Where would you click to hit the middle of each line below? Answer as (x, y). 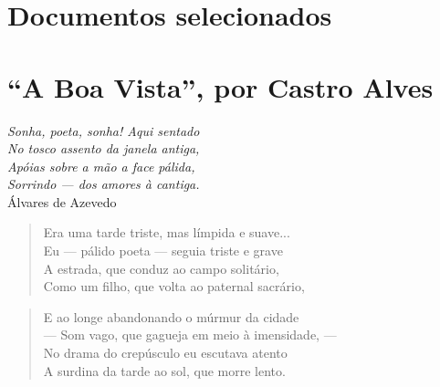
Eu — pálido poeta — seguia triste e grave (163, 251)
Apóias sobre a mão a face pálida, (101, 166)
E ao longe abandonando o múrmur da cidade (171, 316)
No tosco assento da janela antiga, (104, 148)
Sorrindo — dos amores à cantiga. (104, 184)
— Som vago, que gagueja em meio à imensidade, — (190, 335)
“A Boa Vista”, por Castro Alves (220, 86)
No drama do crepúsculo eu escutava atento (165, 353)
